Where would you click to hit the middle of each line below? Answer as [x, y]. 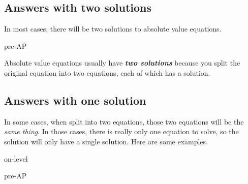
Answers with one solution [75, 100]
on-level [16, 158]
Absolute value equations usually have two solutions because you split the [122, 63]
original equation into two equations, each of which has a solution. [107, 72]
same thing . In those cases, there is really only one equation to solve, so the [121, 131]
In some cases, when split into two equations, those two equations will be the [124, 121]
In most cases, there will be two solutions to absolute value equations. [113, 29]
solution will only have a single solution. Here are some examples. [106, 141]
